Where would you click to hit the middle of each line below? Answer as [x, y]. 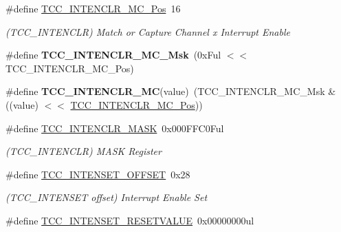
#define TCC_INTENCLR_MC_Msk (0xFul [113, 55]
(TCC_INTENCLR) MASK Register [84, 151]
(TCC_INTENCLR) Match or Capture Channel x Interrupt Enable [148, 31]
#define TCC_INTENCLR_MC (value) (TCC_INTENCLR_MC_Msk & [171, 91]
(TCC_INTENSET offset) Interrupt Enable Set [107, 197]
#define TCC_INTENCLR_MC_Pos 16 [93, 8]
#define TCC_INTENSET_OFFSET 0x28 [98, 174]
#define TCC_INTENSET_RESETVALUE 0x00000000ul [130, 220]
